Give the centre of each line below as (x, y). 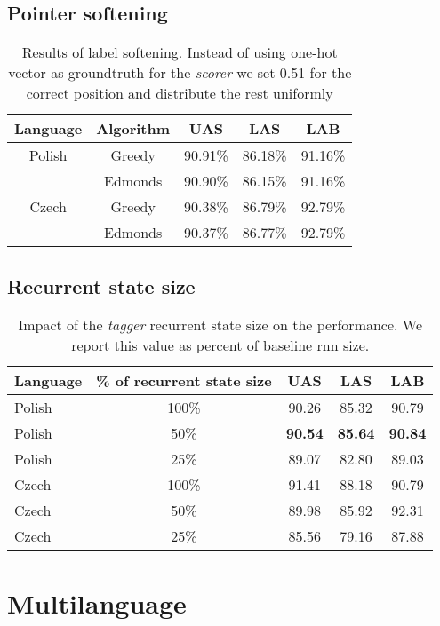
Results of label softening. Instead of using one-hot (180, 52)
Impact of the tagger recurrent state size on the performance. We (220, 325)
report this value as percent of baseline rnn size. (220, 345)
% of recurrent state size (184, 381)
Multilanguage (97, 602)
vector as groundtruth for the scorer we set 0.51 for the (180, 73)
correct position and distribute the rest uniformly (180, 93)
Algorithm (133, 129)
